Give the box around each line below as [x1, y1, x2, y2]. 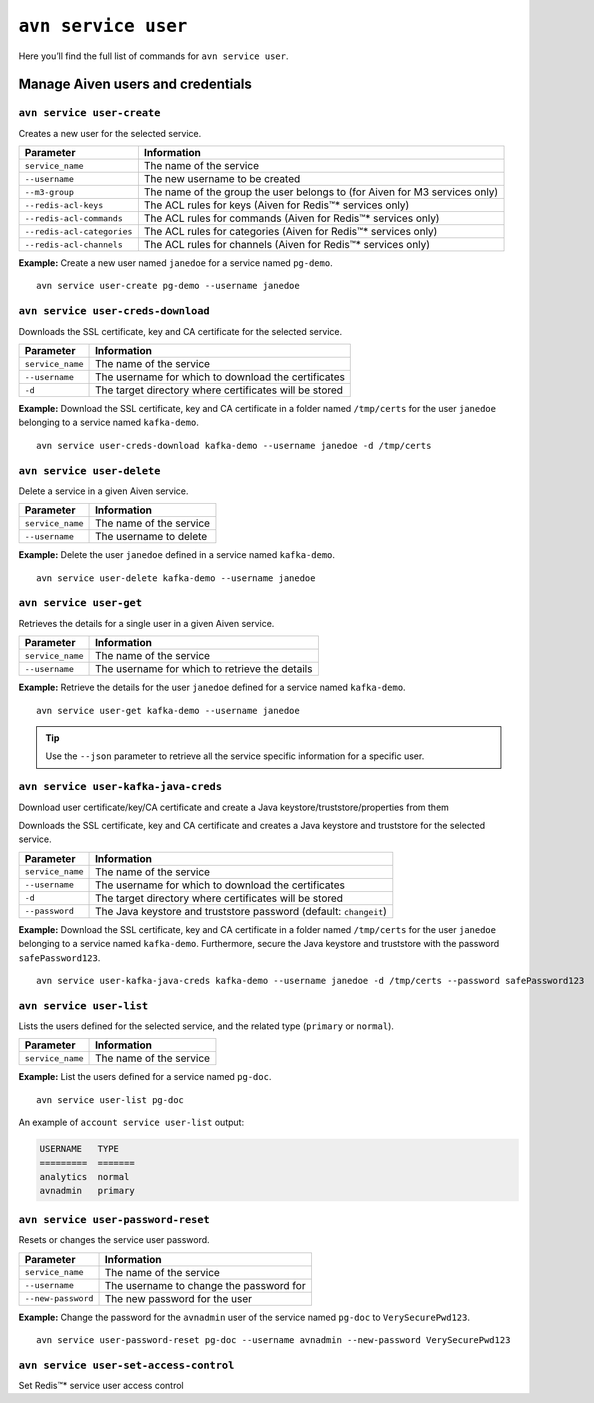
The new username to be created [143, 172, 301, 186]
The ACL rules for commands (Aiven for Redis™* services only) [143, 211, 440, 225]
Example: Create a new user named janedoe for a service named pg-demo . [18, 257, 334, 269]
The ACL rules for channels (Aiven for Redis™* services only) [143, 238, 430, 252]
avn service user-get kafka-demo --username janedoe [36, 705, 300, 716]
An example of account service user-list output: [18, 1116, 245, 1129]
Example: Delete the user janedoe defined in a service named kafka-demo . [18, 549, 335, 561]
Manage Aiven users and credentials [18, 76, 252, 93]
